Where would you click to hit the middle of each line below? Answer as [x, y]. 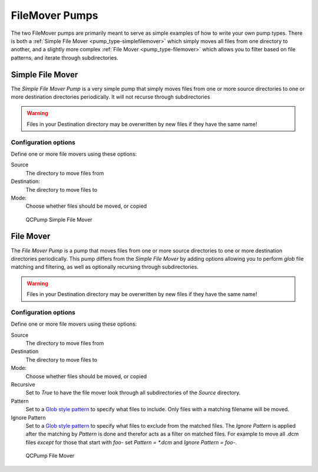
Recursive [23, 385]
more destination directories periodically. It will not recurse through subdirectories [110, 97]
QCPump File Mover [50, 456]
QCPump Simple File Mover [59, 219]
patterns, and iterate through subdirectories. [65, 58]
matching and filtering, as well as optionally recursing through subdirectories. [105, 267]
